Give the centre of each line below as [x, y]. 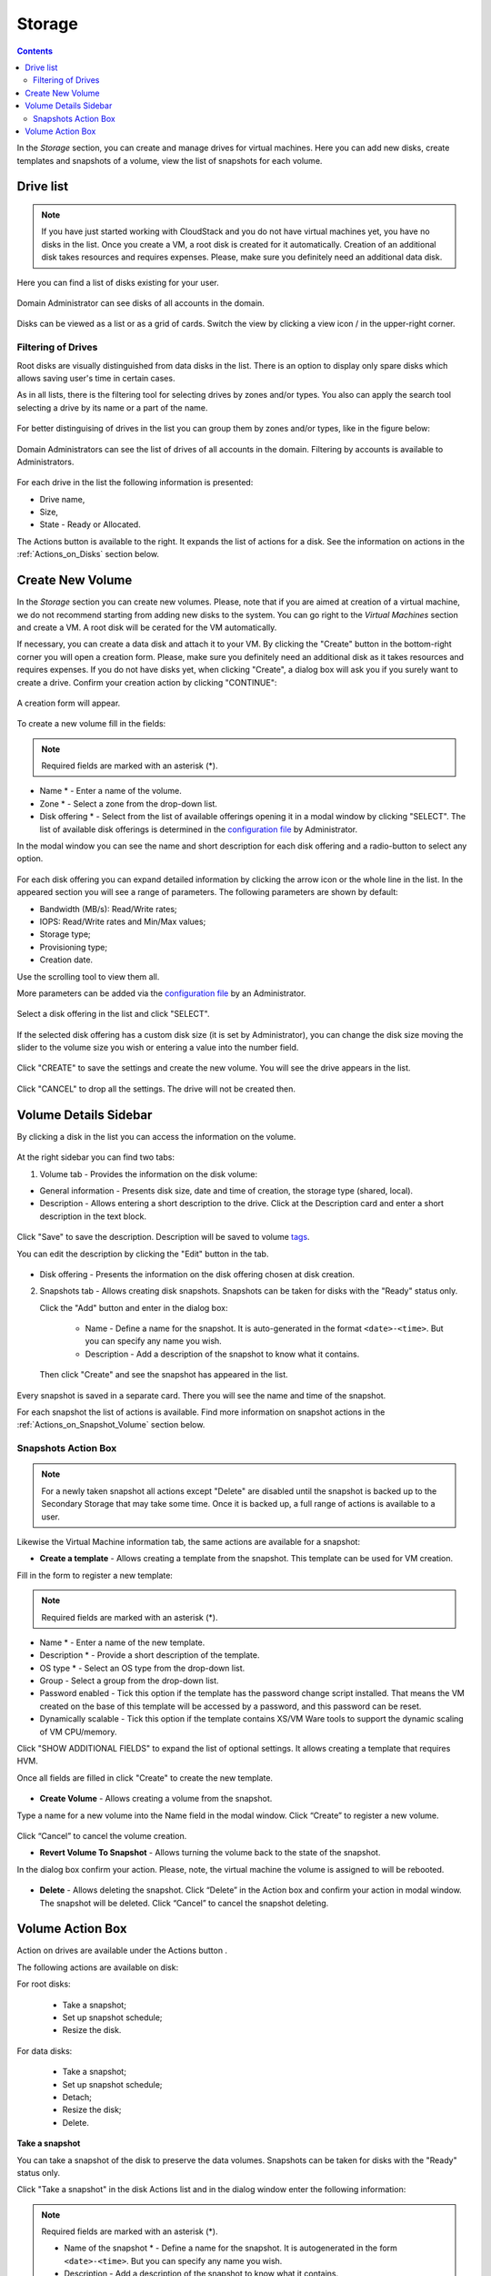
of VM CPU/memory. [78, 1732]
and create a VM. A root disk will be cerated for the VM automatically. [147, 627]
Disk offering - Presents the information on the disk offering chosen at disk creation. [197, 1274]
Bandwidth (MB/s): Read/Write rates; [108, 909]
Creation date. [66, 960]
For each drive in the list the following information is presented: [135, 483]
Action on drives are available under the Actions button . [122, 1951]
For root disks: [44, 1984]
